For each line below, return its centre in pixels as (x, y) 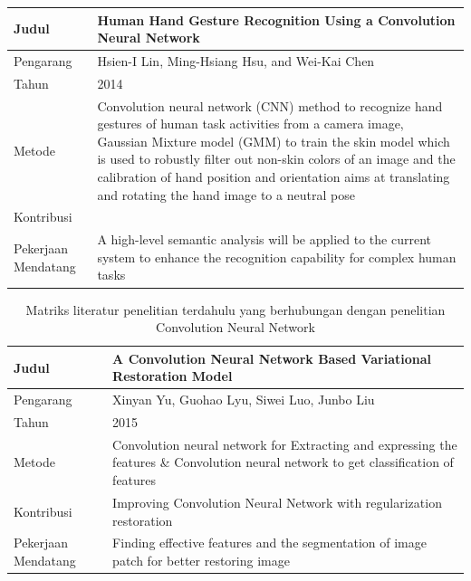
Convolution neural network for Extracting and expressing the (285, 444)
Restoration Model (173, 376)
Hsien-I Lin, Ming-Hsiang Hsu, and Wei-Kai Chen (236, 60)
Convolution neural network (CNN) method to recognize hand (270, 105)
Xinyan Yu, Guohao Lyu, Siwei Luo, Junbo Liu (244, 400)
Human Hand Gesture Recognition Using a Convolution (276, 19)
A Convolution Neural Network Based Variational (272, 358)
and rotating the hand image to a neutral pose (226, 194)
